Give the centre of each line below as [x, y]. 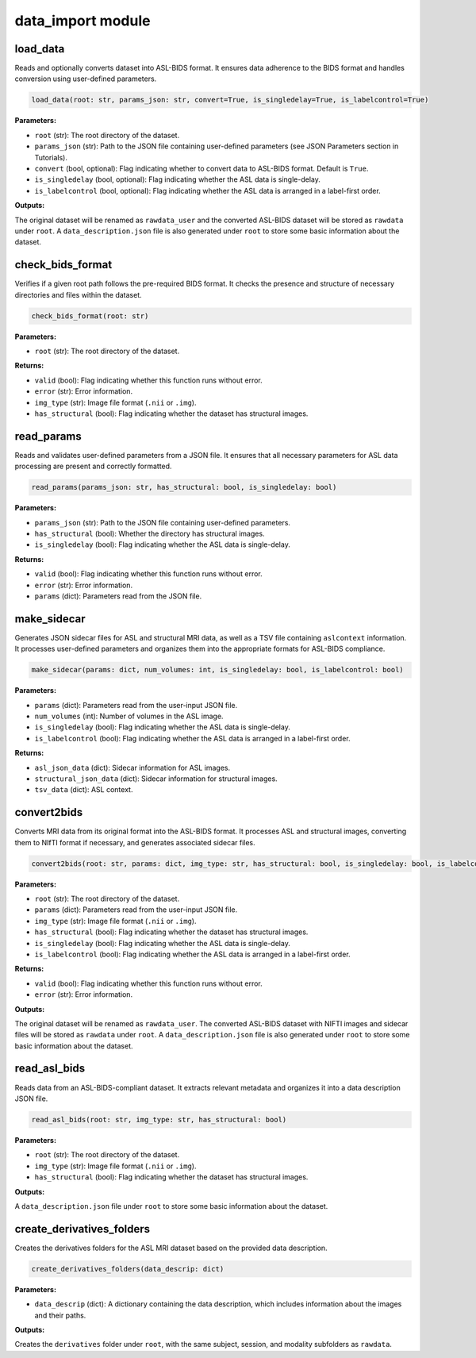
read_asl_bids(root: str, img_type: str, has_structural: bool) [159, 1119]
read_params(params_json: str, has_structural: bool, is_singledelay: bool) [184, 487]
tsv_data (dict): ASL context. [84, 790]
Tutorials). [51, 157]
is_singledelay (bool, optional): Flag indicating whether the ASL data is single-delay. [178, 179]
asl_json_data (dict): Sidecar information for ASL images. [132, 767]
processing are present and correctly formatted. [93, 466]
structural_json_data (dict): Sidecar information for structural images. [156, 779]
